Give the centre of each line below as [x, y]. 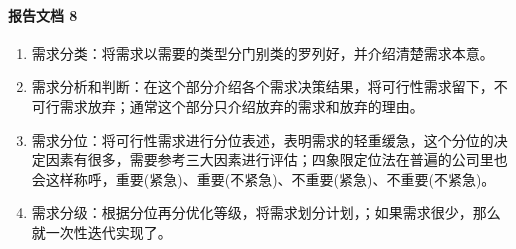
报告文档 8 [43, 14]
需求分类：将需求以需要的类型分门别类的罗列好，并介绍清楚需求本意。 [262, 52]
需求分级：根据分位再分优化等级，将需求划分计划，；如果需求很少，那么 [266, 212]
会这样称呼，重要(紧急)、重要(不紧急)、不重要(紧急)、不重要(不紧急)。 [263, 178]
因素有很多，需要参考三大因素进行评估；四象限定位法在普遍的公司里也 [276, 159]
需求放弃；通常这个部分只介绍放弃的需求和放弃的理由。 [241, 105]
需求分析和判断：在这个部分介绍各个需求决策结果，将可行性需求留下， [262, 86]
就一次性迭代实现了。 [101, 231]
